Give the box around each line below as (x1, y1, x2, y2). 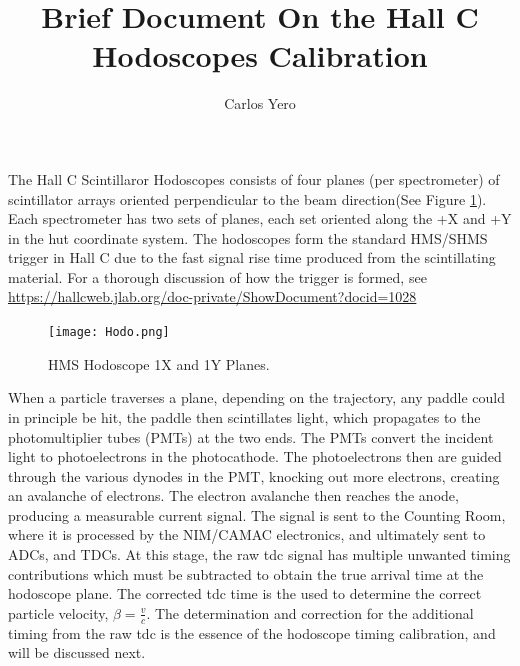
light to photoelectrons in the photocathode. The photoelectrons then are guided (8, 446, 502, 467)
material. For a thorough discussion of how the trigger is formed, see (8, 266, 427, 287)
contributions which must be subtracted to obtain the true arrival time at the (8, 563, 484, 584)
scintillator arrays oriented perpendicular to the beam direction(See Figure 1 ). (8, 188, 487, 209)
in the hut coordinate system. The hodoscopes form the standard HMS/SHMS (8, 227, 488, 248)
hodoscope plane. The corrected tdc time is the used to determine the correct (8, 583, 482, 604)
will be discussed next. (8, 642, 146, 663)
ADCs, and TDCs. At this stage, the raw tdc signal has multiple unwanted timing (8, 544, 511, 565)
